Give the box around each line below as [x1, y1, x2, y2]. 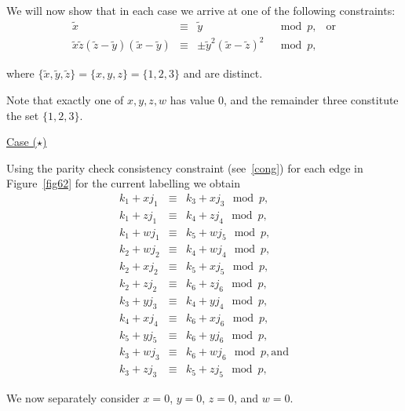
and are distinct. [183, 65, 263, 82]
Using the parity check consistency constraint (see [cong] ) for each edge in [6, 159, 363, 176]
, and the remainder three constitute [223, 91, 399, 107]
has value [170, 91, 215, 107]
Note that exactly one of [6, 91, 124, 107]
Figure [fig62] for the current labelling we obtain [6, 175, 240, 191]
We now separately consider [6, 390, 140, 406]
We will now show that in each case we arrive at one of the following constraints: [6, 2, 396, 18]
